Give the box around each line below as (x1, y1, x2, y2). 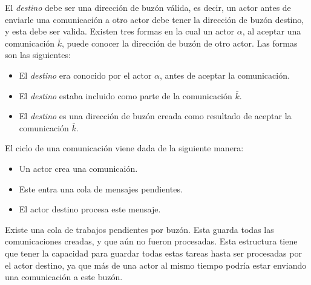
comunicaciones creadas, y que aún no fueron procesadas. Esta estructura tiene (5, 235, 298, 247)
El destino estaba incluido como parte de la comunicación (19, 89, 232, 102)
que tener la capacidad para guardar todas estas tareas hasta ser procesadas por (5, 246, 302, 259)
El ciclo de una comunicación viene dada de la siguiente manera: (5, 142, 244, 154)
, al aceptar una (242, 25, 301, 38)
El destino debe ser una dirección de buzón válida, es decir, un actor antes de (5, 1, 291, 13)
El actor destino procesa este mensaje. (19, 203, 161, 215)
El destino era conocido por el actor (19, 68, 152, 81)
